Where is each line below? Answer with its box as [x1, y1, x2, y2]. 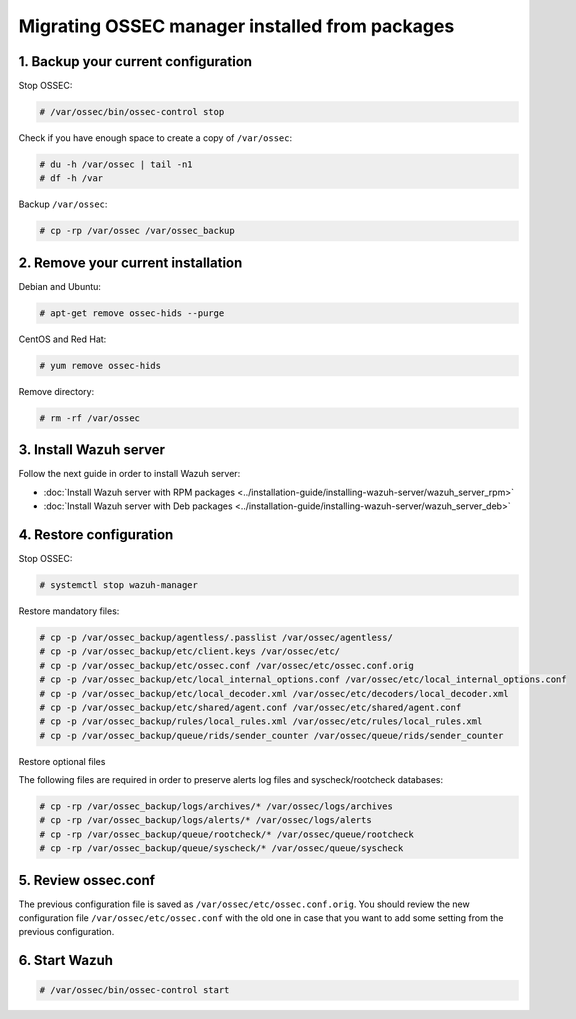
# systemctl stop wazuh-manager [39, 579, 199, 590]
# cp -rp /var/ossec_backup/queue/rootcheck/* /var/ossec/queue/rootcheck [39, 828, 415, 840]
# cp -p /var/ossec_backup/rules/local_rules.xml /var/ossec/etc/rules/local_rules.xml [39, 716, 483, 727]
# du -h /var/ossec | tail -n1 [39, 159, 194, 170]
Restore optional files [18, 755, 106, 767]
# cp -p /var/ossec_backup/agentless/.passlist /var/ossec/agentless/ [39, 631, 394, 643]
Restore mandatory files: [18, 605, 120, 617]
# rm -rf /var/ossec [39, 412, 140, 424]
